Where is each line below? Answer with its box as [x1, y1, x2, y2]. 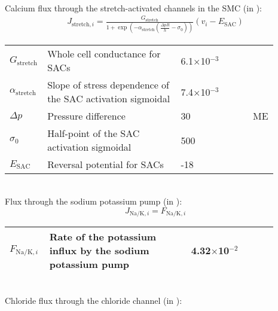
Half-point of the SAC [47, 126, 140, 141]
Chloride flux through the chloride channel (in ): [5, 294, 182, 306]
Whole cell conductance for [47, 47, 161, 61]
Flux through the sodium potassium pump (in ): [5, 195, 182, 208]
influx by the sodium [49, 243, 149, 258]
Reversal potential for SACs [47, 157, 164, 172]
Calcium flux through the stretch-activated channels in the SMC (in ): [5, 1, 262, 14]
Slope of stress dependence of [47, 78, 169, 92]
